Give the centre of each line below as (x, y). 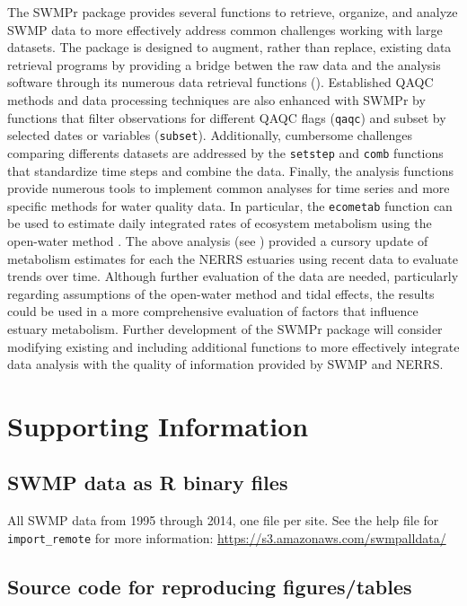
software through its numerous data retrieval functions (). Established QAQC (220, 82)
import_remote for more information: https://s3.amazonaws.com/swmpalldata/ (227, 537)
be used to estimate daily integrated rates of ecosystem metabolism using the (220, 223)
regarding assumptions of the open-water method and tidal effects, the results (221, 293)
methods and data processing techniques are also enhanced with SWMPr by (216, 99)
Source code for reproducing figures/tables (210, 586)
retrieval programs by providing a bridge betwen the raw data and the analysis (224, 64)
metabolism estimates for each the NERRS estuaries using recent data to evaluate (233, 258)
